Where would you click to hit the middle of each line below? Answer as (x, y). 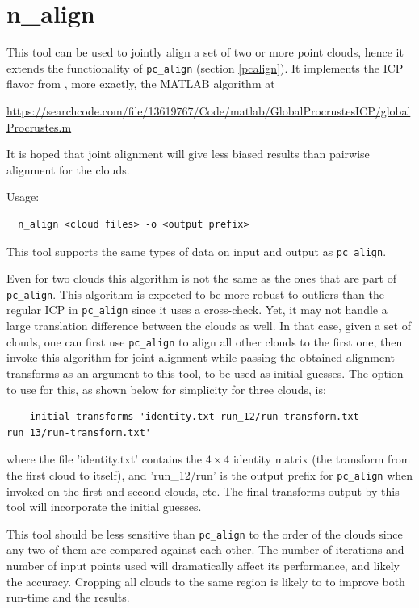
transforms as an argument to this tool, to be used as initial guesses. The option (205, 373)
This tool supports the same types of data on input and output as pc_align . (197, 251)
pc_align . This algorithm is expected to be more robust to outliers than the (196, 294)
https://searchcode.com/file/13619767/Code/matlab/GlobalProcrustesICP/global (209, 110)
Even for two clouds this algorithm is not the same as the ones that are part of (201, 278)
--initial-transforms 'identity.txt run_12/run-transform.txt (189, 417)
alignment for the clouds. (68, 169)
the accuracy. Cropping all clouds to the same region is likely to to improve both (206, 581)
